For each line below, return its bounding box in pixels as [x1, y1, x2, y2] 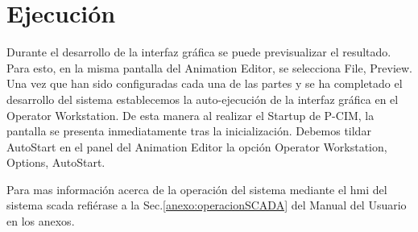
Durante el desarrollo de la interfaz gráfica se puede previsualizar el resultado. [6, 43, 391, 60]
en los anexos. [6, 213, 75, 230]
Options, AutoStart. [6, 154, 106, 171]
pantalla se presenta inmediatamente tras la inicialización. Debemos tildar [6, 122, 371, 139]
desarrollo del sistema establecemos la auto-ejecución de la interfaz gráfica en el [6, 90, 399, 107]
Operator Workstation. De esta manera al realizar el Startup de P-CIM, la [6, 106, 375, 123]
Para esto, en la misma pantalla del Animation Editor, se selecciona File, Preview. [6, 59, 413, 76]
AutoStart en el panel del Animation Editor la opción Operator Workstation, [6, 138, 387, 155]
